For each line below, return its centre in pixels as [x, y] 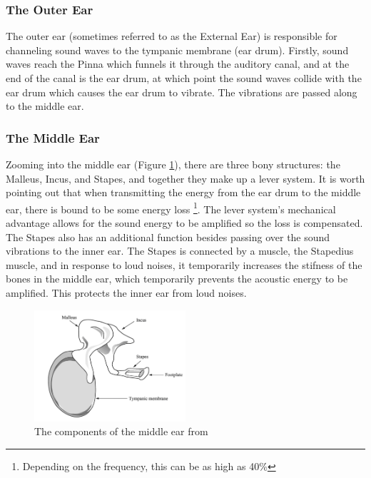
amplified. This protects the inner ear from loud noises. [126, 293]
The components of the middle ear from [121, 431]
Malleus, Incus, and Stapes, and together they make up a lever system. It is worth [185, 178]
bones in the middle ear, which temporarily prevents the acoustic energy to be [177, 279]
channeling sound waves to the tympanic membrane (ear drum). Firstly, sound [177, 50]
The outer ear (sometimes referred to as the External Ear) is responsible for [172, 36]
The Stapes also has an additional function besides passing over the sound [168, 237]
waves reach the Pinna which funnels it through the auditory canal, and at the [178, 64]
